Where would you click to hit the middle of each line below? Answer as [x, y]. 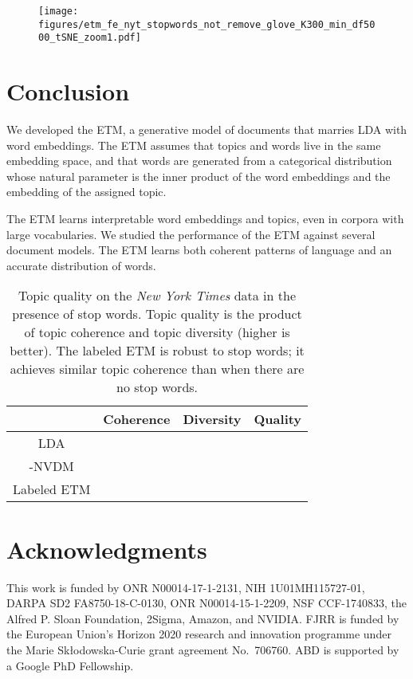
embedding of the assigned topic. [87, 192]
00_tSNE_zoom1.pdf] [90, 38]
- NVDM [51, 466]
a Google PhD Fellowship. [70, 665]
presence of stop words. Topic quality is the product [157, 314]
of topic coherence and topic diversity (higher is [157, 332]
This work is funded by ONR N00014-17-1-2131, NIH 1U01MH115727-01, [186, 587]
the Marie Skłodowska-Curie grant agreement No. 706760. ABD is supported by [203, 649]
